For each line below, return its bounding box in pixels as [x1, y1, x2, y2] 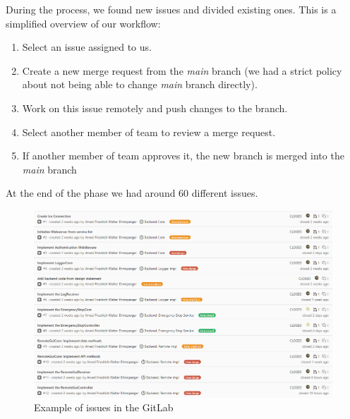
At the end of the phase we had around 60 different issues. [6, 186, 258, 200]
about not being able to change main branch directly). [22, 77, 258, 92]
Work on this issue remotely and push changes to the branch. [22, 100, 288, 115]
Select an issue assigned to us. [22, 40, 152, 54]
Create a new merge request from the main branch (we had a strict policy [22, 63, 342, 78]
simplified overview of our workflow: [6, 16, 161, 30]
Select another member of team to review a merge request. [22, 124, 276, 139]
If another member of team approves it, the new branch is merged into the [22, 148, 344, 163]
